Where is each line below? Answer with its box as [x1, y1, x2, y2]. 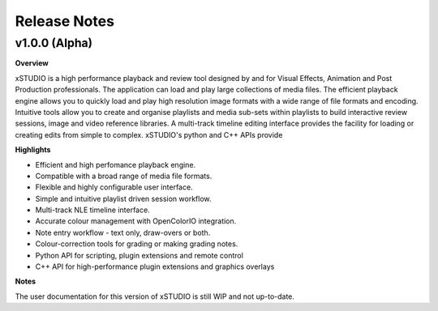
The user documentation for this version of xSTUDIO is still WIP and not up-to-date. [15, 292, 295, 301]
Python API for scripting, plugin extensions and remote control [35, 250, 243, 260]
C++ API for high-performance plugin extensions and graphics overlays [35, 262, 275, 271]
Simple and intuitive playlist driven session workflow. [35, 194, 212, 203]
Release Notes [15, 12, 115, 30]
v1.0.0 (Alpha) [15, 36, 93, 50]
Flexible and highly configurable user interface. [35, 182, 194, 192]
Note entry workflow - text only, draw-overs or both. [35, 228, 211, 237]
